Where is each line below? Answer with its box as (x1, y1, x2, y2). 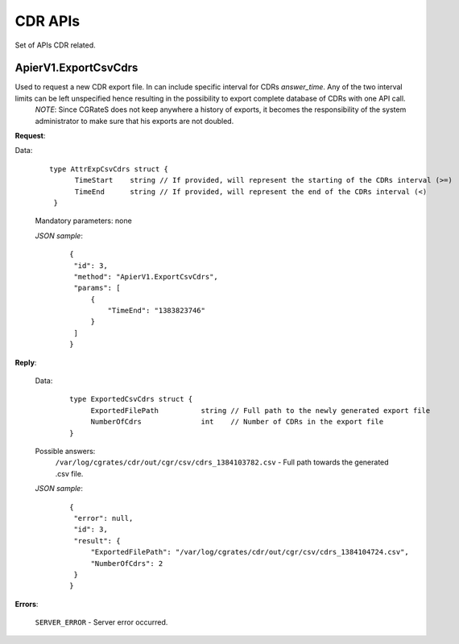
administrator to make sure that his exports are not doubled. (35, 116, 234, 126)
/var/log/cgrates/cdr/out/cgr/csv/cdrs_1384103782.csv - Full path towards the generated (55, 457, 390, 467)
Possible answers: (35, 447, 96, 456)
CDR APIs (14, 12, 81, 30)
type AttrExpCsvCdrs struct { (49, 164, 169, 173)
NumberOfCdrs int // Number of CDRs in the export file (90, 417, 384, 427)
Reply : (14, 357, 37, 367)
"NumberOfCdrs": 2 (90, 559, 163, 568)
